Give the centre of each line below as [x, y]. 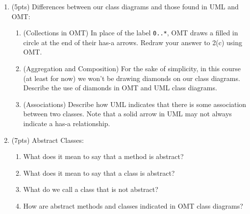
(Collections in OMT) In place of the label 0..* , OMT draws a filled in [131, 33]
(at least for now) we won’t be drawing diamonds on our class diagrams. [132, 78]
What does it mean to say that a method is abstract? [103, 156]
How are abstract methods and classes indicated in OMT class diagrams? [133, 205]
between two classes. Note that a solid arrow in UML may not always [127, 114]
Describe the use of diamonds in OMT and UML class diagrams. [120, 88]
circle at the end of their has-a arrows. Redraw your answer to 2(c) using [133, 42]
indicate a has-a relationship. [67, 123]
